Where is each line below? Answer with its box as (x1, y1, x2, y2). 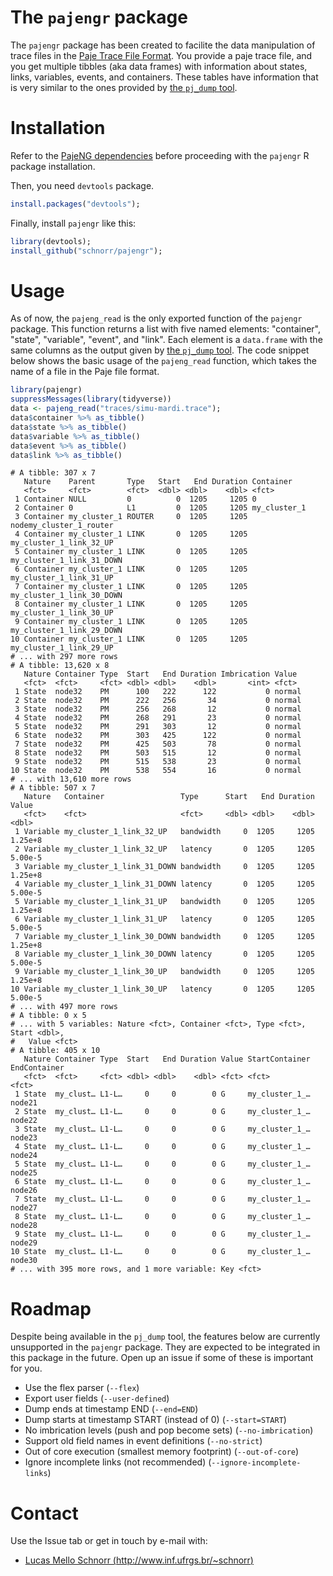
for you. (10, 1362, 43, 1375)
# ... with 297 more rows (10, 652, 118, 662)
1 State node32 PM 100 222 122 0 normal (14, 687, 302, 697)
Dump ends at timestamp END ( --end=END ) (24, 1403, 199, 1415)
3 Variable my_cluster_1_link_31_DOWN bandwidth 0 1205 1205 (14, 862, 315, 872)
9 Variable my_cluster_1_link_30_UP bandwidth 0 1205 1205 (14, 967, 315, 977)
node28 (10, 1221, 38, 1231)
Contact (10, 1502, 79, 1525)
